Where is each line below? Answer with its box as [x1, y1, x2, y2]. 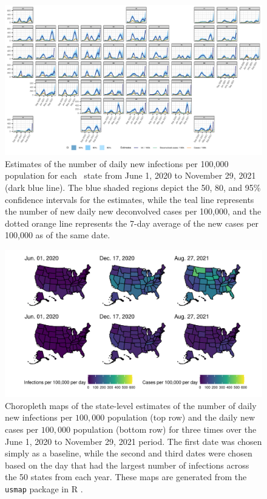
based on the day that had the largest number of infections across [5, 458, 249, 471]
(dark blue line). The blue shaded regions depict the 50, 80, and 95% [5, 181, 261, 193]
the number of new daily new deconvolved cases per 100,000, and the [5, 205, 262, 218]
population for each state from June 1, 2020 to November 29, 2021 [5, 169, 256, 182]
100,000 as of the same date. [5, 229, 110, 241]
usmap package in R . [5, 482, 83, 495]
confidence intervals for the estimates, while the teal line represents [5, 193, 254, 205]
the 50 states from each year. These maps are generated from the [5, 470, 247, 483]
